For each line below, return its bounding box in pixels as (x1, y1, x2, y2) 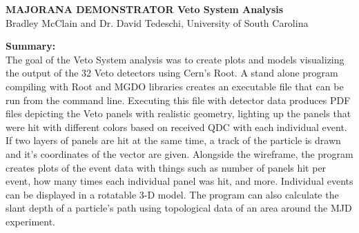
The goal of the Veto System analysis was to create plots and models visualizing (6, 52, 345, 66)
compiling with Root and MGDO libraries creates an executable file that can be (6, 79, 344, 93)
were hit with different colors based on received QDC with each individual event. (6, 119, 347, 134)
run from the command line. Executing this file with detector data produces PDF (6, 92, 351, 107)
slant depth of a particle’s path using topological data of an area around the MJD (6, 201, 352, 215)
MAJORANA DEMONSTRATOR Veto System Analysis (6, 2, 284, 16)
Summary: (6, 39, 56, 53)
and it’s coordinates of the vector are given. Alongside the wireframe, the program (6, 146, 353, 161)
